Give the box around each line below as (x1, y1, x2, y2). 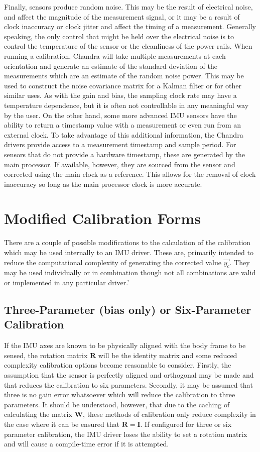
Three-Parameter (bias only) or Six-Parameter (4, 301, 251, 317)
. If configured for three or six (140, 418, 232, 429)
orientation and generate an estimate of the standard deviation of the (4, 60, 217, 71)
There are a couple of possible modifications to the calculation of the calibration (4, 237, 251, 248)
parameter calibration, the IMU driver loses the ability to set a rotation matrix (4, 428, 247, 439)
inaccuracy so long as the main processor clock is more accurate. (4, 178, 202, 189)
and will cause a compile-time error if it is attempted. (4, 438, 169, 449)
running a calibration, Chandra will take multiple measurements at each (4, 50, 226, 61)
